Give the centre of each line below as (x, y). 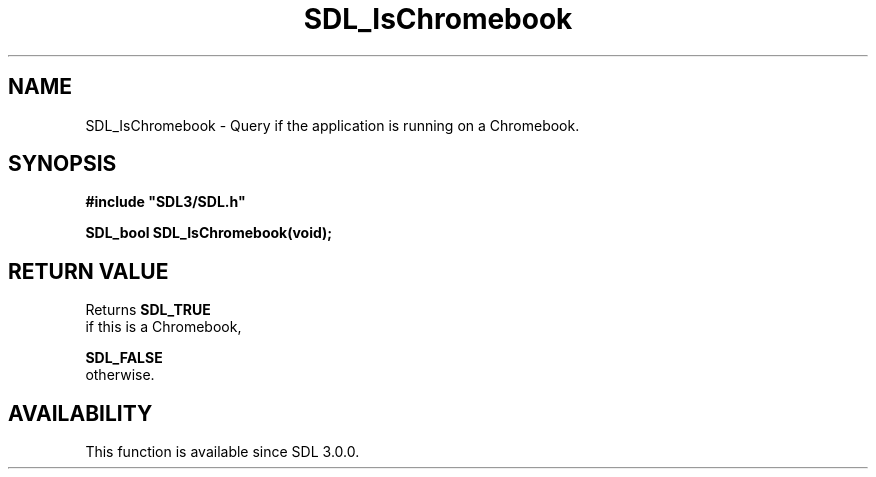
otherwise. (120, 375)
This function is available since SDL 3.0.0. (222, 452)
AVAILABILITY (80, 413)
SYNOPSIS (62, 164)
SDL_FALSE (124, 358)
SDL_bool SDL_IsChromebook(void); (209, 233)
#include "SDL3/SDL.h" (165, 202)
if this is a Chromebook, (163, 327)
